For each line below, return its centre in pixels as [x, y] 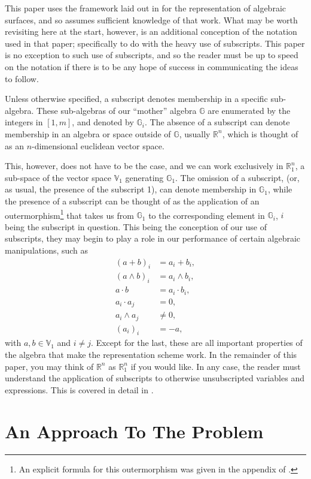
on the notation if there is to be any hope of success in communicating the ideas [152, 66]
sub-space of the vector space [58, 177]
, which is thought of [260, 133]
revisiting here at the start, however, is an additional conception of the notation [151, 31]
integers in [24, 122]
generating [144, 177]
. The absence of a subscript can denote [217, 122]
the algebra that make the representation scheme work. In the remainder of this [151, 355]
